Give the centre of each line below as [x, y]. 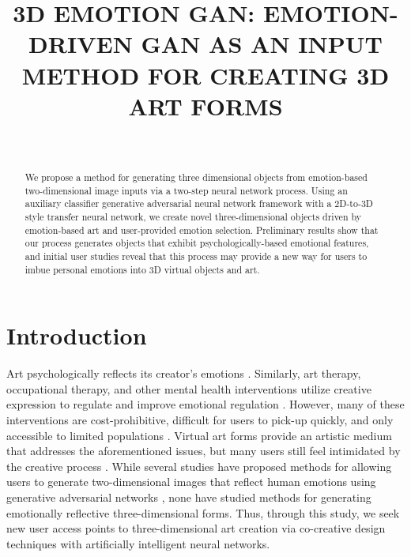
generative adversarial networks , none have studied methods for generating [189, 497]
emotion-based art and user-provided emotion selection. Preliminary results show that [202, 230]
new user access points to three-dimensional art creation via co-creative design [196, 528]
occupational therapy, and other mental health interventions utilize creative [189, 388]
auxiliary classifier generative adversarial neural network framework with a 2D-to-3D [199, 203]
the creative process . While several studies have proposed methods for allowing [199, 466]
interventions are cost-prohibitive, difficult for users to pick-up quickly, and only [200, 420]
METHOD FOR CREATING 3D [205, 75]
